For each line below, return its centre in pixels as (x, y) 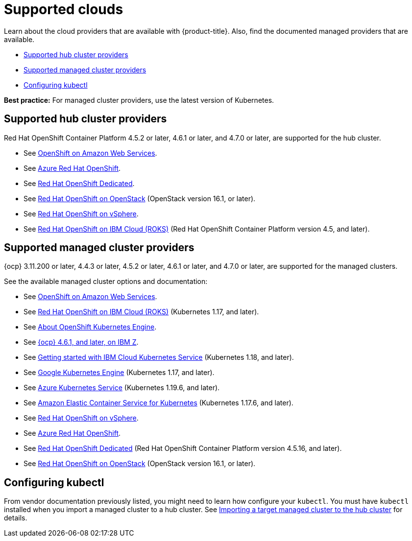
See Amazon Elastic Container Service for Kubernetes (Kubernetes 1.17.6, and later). (158, 403)
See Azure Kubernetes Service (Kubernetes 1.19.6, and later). (122, 388)
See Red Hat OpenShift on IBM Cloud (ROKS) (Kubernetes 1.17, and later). (141, 312)
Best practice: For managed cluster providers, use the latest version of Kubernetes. (139, 100)
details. (16, 518)
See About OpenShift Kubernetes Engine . (90, 327)
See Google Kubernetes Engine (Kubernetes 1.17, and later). (119, 373)
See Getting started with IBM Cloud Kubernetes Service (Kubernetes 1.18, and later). (159, 357)
